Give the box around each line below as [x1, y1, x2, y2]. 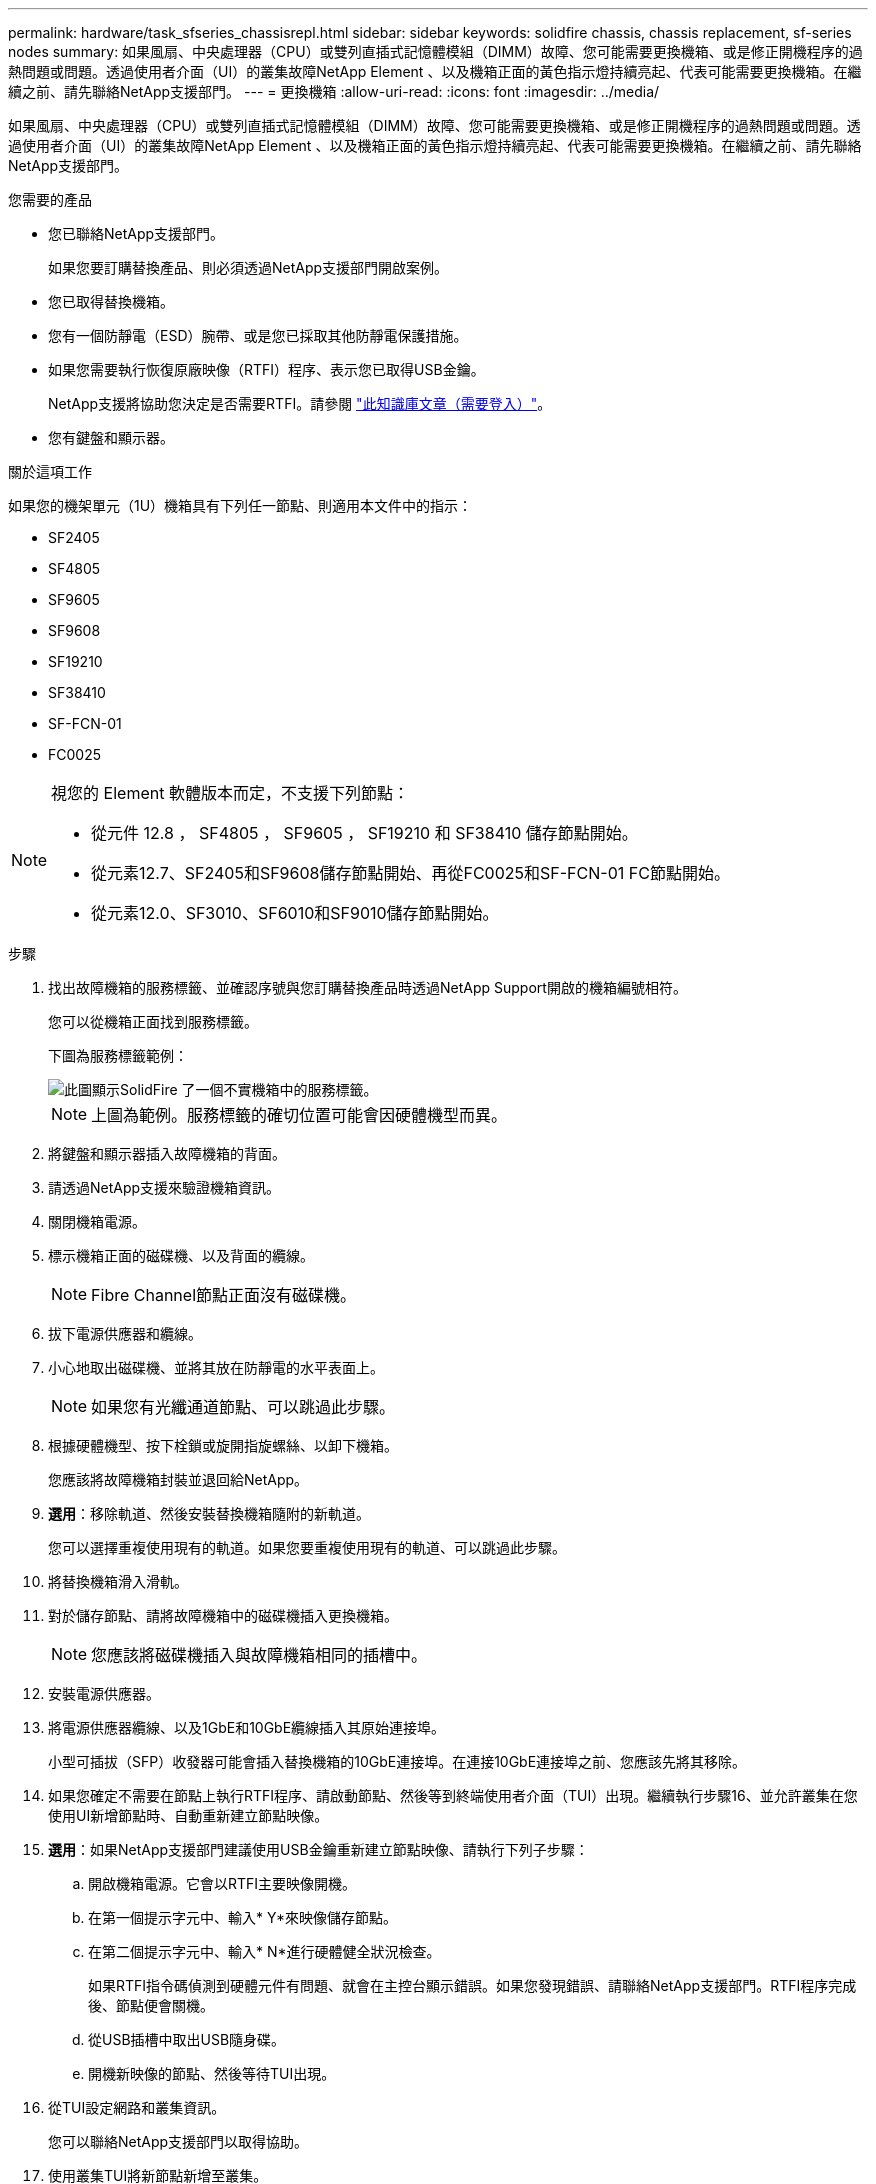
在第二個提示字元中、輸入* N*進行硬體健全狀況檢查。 [88, 1943, 441, 1960]
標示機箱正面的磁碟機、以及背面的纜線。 [48, 1247, 314, 1264]
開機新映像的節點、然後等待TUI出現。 [88, 2065, 336, 2082]
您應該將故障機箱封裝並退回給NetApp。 [48, 1471, 309, 1488]
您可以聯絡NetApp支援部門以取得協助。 [48, 2133, 309, 2150]
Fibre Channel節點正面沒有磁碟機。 [91, 1285, 357, 1305]
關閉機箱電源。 [48, 1213, 146, 1230]
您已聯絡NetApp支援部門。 [48, 225, 225, 242]
